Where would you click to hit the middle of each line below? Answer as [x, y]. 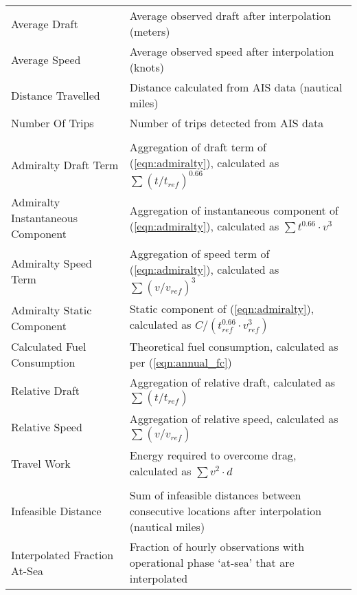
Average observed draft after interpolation [230, 15]
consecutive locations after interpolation [226, 511]
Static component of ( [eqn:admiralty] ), [222, 309]
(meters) [150, 31]
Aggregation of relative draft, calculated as [232, 382]
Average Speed [46, 59]
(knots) [147, 67]
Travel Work [41, 463]
